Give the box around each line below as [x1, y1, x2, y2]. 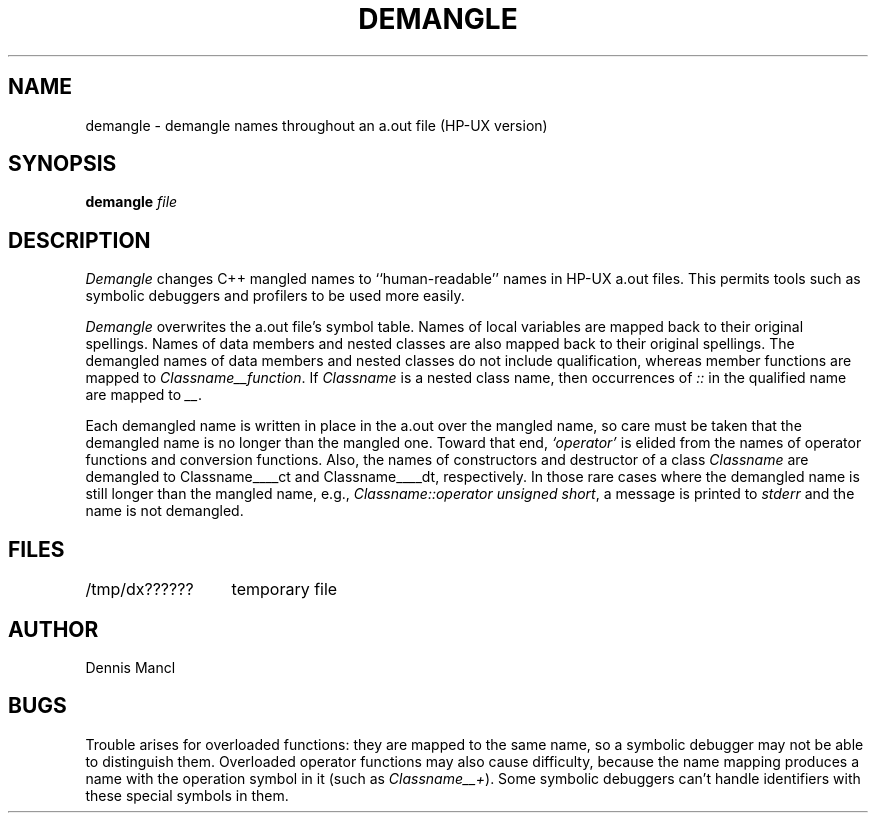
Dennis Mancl [85, 658, 176, 676]
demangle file [85, 193, 178, 211]
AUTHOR [8, 616, 99, 642]
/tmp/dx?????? [85, 579, 194, 600]
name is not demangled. [85, 502, 244, 520]
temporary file [231, 579, 338, 600]
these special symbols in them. [85, 786, 289, 804]
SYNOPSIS [8, 151, 117, 177]
